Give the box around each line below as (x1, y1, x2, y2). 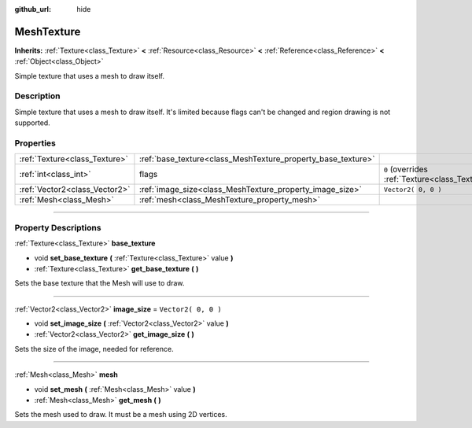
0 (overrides (383, 164, 428, 175)
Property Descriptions (14, 222, 101, 233)
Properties (14, 138, 57, 149)
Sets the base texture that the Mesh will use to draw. (14, 279, 185, 288)
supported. (14, 118, 50, 127)
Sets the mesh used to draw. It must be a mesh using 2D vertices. (14, 410, 227, 419)
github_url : (14, 5, 51, 13)
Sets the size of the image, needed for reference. (14, 344, 174, 353)
